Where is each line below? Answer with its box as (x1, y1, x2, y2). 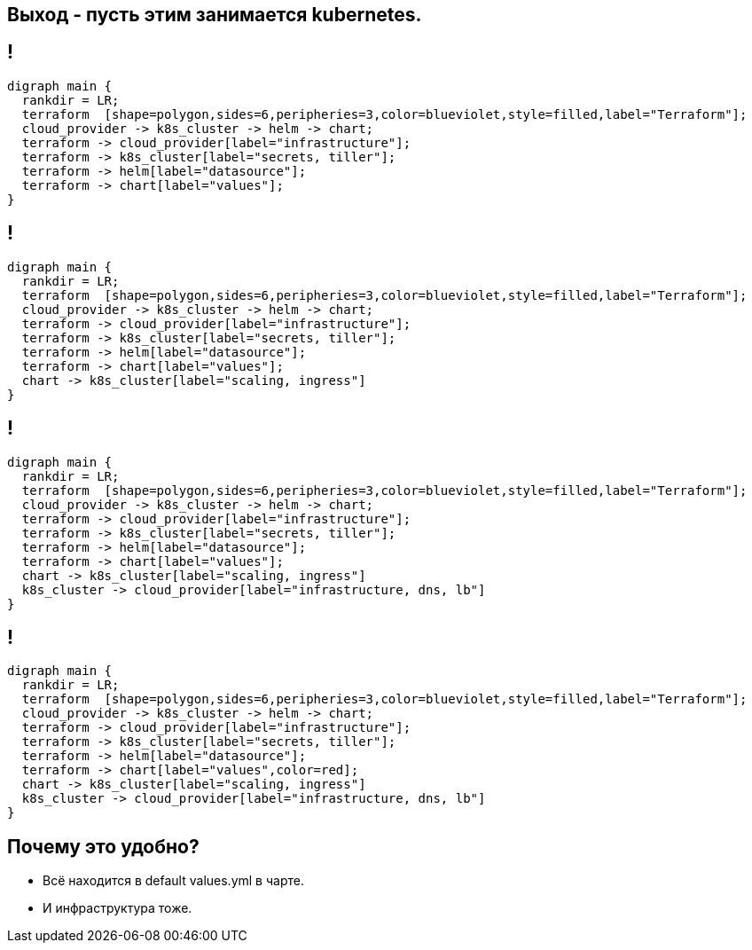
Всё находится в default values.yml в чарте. (43, 873, 304, 889)
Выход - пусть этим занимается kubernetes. (7, 4, 422, 26)
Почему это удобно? (7, 835, 200, 858)
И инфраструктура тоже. (43, 900, 192, 916)
